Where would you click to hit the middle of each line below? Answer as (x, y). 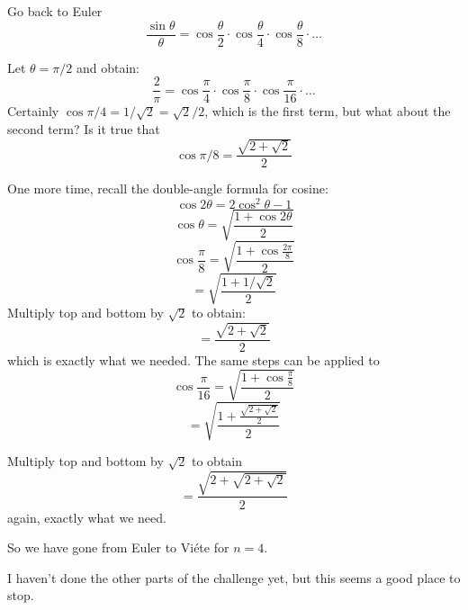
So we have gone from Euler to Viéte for (118, 547)
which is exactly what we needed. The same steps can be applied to (193, 359)
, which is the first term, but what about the (328, 111)
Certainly (33, 111)
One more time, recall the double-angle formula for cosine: (168, 188)
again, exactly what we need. (87, 517)
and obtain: (108, 67)
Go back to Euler (55, 11)
